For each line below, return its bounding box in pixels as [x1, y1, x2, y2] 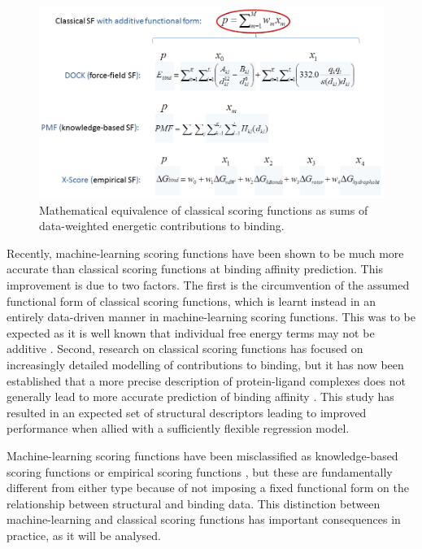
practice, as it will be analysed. [7, 526, 161, 543]
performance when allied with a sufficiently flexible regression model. [7, 420, 350, 437]
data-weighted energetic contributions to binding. [39, 217, 285, 234]
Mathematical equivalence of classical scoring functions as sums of [39, 201, 368, 218]
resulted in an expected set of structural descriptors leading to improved [7, 403, 367, 420]
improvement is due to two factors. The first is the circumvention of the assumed [7, 277, 410, 294]
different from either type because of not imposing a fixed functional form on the [7, 479, 409, 496]
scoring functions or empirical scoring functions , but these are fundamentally [7, 463, 393, 480]
